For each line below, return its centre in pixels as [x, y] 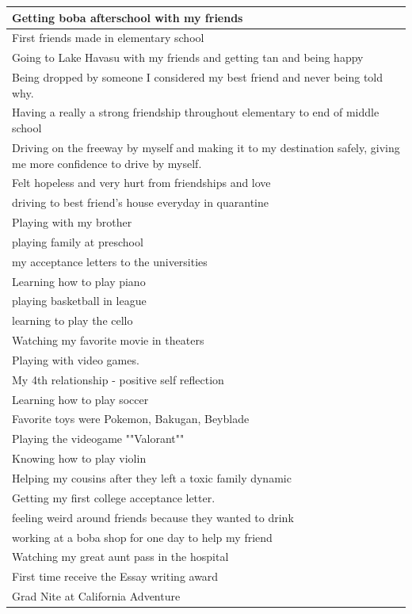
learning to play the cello [72, 320]
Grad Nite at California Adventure [96, 596]
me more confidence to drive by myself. [107, 163]
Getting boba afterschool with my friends [128, 17]
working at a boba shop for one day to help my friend [142, 537]
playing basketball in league [79, 301]
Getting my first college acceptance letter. [114, 497]
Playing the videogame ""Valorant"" [98, 439]
